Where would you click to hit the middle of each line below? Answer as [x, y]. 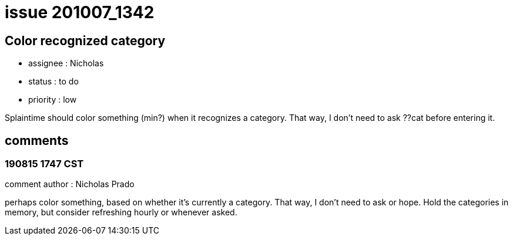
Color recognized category [85, 40]
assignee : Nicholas [66, 63]
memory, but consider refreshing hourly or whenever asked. [121, 212]
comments [37, 140]
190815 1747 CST [44, 164]
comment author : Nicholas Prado [70, 184]
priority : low [53, 100]
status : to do [53, 82]
